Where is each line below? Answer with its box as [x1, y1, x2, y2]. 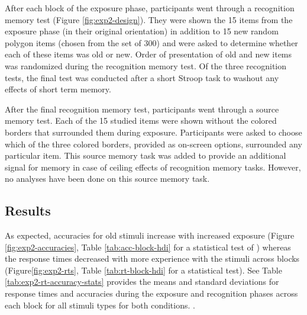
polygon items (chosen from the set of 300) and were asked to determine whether [5, 36, 298, 49]
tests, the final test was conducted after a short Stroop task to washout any [5, 71, 279, 83]
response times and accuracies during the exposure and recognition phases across [5, 287, 298, 300]
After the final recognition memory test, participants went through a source [5, 102, 279, 115]
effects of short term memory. [5, 83, 111, 95]
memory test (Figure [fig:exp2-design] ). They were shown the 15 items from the [5, 13, 293, 25]
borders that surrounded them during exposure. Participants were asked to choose [5, 126, 302, 138]
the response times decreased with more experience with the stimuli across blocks [5, 252, 300, 265]
